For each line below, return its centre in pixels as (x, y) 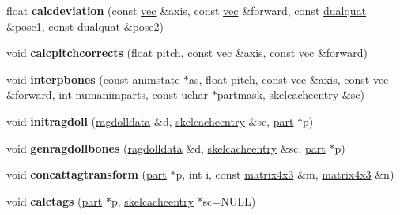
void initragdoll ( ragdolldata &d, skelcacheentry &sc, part (150, 121)
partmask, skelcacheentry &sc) (291, 94)
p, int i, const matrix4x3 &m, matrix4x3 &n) (285, 174)
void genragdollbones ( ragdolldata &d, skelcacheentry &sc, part (166, 147)
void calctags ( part (55, 200)
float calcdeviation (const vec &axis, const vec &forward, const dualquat (187, 10)
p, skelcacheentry (152, 200)
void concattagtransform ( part (87, 174)
